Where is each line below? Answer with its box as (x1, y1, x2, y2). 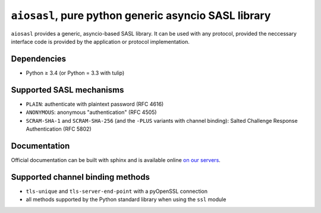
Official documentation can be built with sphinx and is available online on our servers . (11, 156, 221, 163)
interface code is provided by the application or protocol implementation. (11, 38, 190, 45)
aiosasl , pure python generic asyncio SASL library (11, 9, 271, 22)
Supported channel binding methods (11, 172, 150, 182)
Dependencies (11, 53, 67, 63)
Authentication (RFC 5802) (26, 125, 92, 132)
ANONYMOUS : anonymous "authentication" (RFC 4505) (26, 109, 157, 116)
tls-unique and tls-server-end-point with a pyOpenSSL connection (26, 187, 208, 195)
